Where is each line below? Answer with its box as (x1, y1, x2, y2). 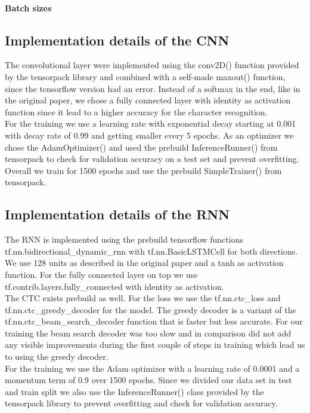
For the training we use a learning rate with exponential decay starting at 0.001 (5, 117, 296, 130)
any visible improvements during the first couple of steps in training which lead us (5, 338, 305, 351)
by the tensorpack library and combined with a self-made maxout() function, (5, 70, 286, 82)
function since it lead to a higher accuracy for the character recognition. (5, 105, 268, 118)
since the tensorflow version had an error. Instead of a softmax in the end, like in (5, 82, 300, 94)
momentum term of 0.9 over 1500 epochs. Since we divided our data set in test (5, 374, 292, 386)
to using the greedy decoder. (5, 350, 108, 363)
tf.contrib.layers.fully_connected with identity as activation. (5, 280, 224, 292)
